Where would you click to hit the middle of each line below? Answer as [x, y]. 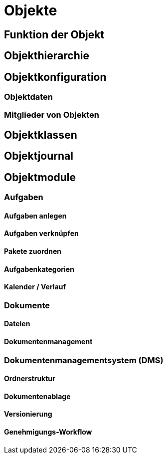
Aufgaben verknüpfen [41, 233]
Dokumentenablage [37, 396]
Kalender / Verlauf [35, 287]
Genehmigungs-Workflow [48, 432]
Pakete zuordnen [33, 251]
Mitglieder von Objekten [52, 115]
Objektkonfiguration [55, 77]
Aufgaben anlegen [35, 216]
